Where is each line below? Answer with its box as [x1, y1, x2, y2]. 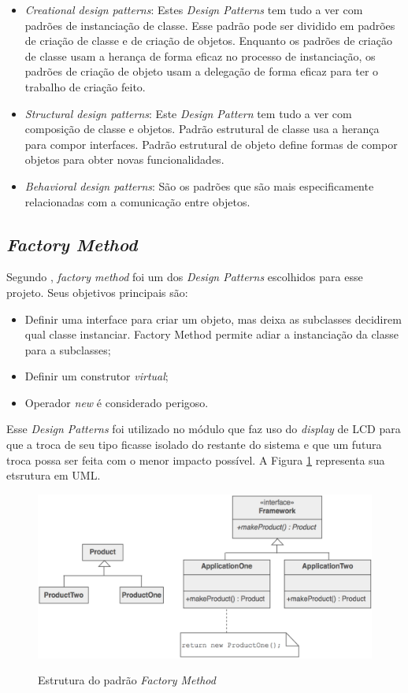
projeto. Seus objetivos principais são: [6, 283, 188, 300]
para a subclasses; [24, 341, 111, 358]
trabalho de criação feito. [24, 78, 146, 94]
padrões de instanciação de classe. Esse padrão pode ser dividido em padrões [24, 17, 395, 33]
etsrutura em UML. [6, 467, 101, 484]
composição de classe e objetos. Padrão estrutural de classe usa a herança [24, 120, 380, 137]
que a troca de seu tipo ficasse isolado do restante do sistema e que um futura [6, 436, 382, 453]
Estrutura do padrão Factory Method [38, 672, 216, 688]
